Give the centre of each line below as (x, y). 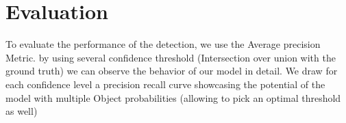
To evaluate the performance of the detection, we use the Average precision (163, 44)
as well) (22, 111)
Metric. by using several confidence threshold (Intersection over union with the (171, 57)
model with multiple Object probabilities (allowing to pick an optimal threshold (173, 97)
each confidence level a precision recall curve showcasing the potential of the (165, 84)
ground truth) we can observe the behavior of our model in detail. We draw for (172, 71)
